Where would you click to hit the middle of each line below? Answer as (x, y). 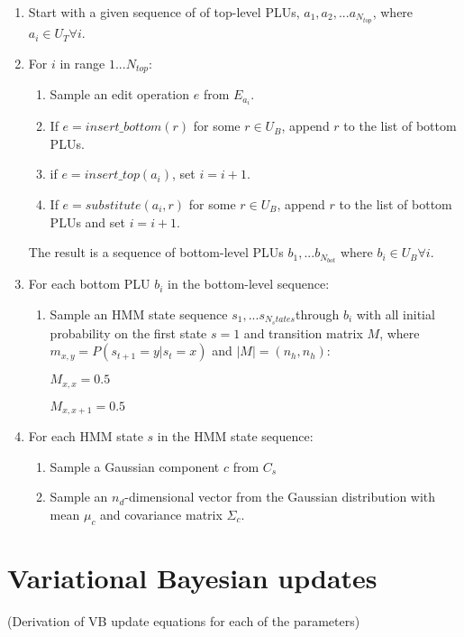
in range (82, 63)
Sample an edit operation (120, 94)
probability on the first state (128, 332)
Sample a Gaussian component (135, 466)
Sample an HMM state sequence (139, 314)
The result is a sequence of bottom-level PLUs (156, 252)
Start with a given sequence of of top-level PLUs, (164, 12)
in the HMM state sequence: (235, 436)
